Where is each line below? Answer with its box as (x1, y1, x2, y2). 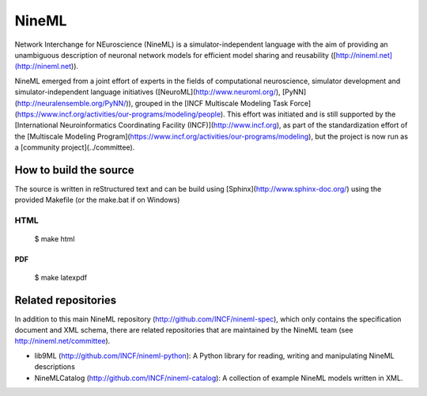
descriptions (34, 362, 75, 371)
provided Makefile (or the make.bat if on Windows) (14, 195, 180, 205)
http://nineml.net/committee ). (14, 337, 111, 346)
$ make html (34, 234, 75, 244)
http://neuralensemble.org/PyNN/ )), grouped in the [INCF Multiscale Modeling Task (17, 98, 289, 108)
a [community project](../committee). (14, 143, 135, 152)
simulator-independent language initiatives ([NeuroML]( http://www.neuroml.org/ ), (14, 87, 281, 97)
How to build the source (14, 163, 134, 177)
